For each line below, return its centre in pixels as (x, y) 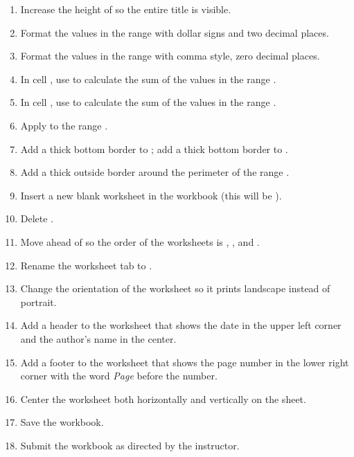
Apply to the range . (64, 125)
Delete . (37, 218)
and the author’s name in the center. (98, 338)
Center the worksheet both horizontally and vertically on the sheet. (163, 398)
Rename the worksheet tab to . (86, 265)
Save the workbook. (62, 422)
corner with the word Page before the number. (119, 376)
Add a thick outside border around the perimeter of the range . (155, 172)
